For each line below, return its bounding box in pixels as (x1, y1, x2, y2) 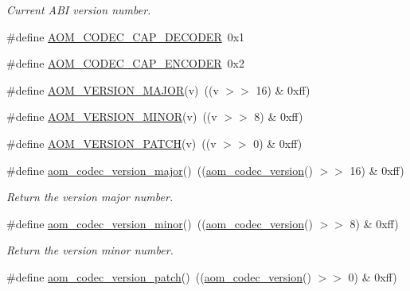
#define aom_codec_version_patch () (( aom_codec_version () (6, 268, 311, 285)
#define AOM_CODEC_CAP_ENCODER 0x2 (6, 55, 244, 72)
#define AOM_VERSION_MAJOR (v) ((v (6, 81, 219, 98)
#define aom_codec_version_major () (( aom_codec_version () (6, 161, 313, 178)
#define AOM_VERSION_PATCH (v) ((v (6, 134, 217, 151)
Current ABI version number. (6, 2, 151, 17)
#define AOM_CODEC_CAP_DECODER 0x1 (6, 28, 245, 45)
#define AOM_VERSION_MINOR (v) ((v (6, 108, 217, 125)
